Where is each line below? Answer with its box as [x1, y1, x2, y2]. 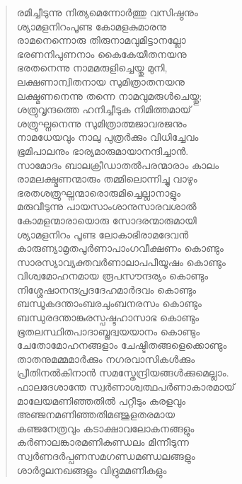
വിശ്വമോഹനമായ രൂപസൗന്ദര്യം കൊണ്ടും [16, 268, 209, 283]
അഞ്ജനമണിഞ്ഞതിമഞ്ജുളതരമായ [16, 407, 175, 422]
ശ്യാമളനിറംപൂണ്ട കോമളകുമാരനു [16, 18, 166, 33]
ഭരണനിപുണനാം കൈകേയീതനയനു [16, 46, 187, 61]
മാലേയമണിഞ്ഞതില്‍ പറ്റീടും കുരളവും [16, 393, 186, 408]
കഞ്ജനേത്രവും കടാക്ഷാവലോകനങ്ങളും [16, 420, 195, 435]
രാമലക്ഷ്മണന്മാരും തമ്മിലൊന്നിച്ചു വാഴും [16, 171, 197, 186]
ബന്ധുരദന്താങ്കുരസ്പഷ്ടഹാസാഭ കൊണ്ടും [16, 310, 200, 325]
